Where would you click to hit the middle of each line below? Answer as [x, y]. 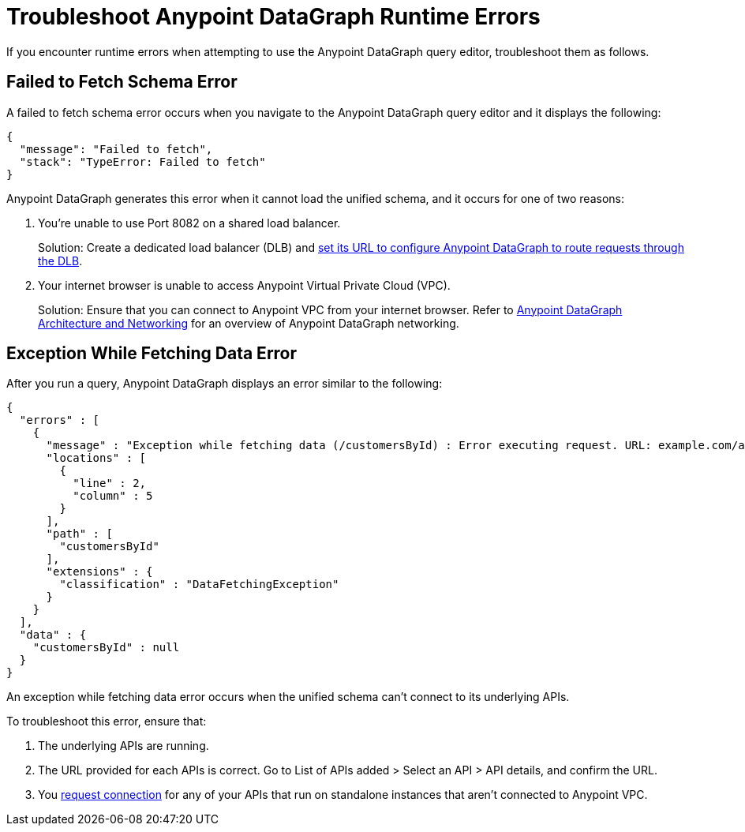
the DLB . [60, 260]
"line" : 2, [110, 483]
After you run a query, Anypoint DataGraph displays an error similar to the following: [225, 384]
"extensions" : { [99, 572]
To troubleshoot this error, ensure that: [107, 721]
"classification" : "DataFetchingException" [199, 585]
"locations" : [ [96, 458]
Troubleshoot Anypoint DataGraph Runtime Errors [273, 17]
